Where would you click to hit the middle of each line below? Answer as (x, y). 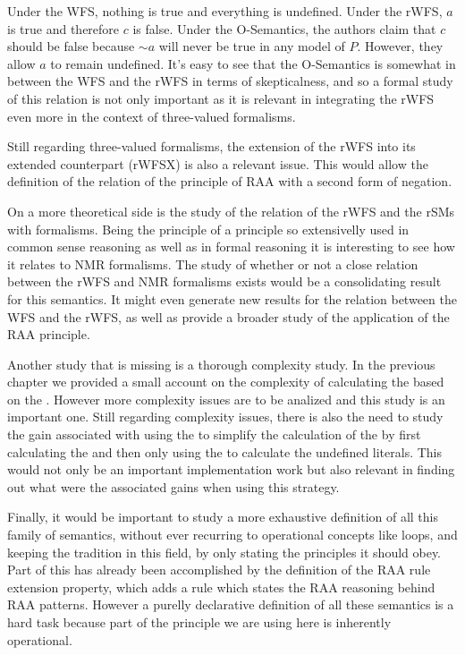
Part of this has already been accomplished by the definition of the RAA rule (219, 570)
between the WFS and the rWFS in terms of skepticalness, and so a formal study (230, 81)
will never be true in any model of (252, 46)
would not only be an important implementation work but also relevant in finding (231, 469)
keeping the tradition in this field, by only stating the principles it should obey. (224, 552)
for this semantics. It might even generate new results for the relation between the (232, 298)
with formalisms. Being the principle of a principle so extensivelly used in (208, 229)
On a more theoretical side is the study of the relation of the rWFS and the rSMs (231, 211)
